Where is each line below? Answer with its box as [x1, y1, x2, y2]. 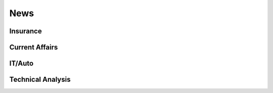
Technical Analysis [9, 75, 71, 84]
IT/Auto [9, 59, 34, 68]
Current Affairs [9, 43, 58, 52]
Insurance [9, 27, 42, 35]
